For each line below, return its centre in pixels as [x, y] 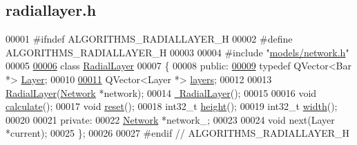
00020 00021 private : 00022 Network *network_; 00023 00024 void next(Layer [170, 119]
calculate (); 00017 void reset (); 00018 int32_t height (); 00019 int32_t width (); [172, 106]
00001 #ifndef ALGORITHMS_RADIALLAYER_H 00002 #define [149, 39]
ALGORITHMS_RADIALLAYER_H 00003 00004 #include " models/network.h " [177, 52]
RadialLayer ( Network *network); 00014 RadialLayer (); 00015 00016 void [161, 92]
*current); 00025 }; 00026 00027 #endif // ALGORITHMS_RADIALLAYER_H [177, 133]
